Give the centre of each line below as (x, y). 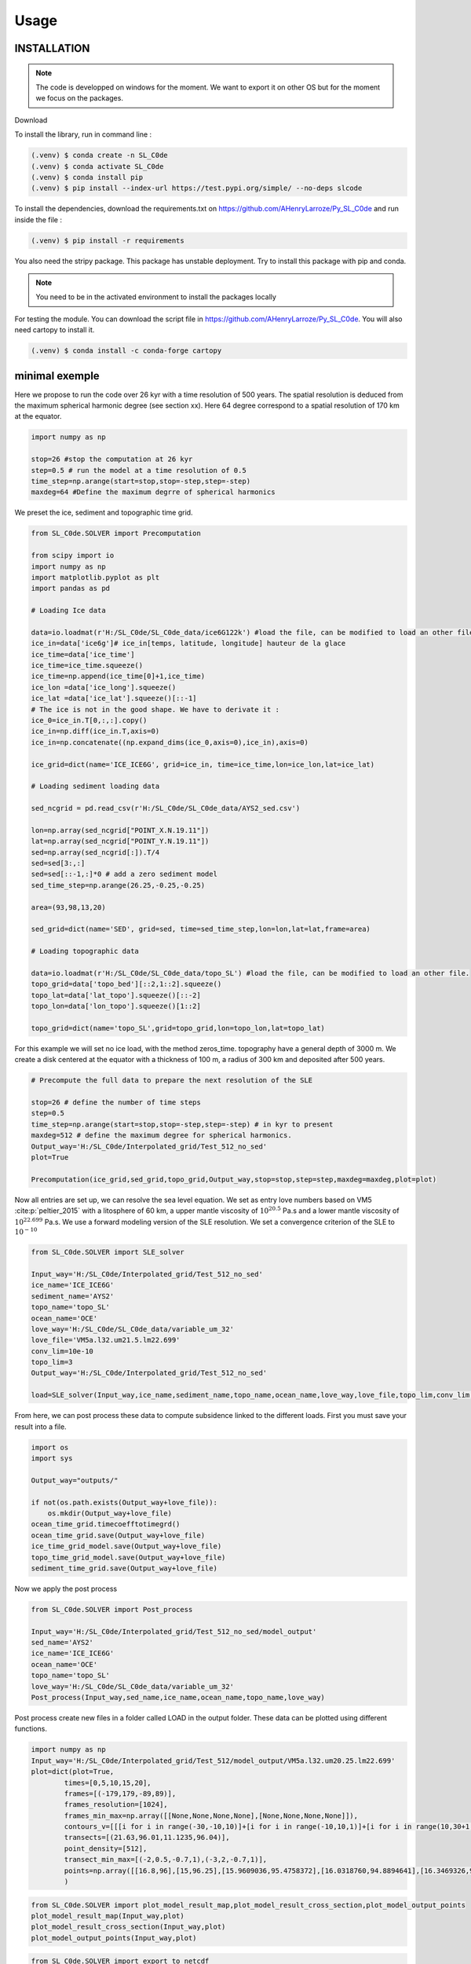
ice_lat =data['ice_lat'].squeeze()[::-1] (114, 698)
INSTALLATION (52, 48)
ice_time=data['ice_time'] (83, 654)
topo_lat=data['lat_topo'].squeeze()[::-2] (116, 995)
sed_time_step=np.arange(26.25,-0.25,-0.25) (118, 885)
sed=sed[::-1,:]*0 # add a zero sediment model (124, 874)
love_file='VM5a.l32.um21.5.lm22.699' (106, 1340)
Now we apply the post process (66, 1588)
